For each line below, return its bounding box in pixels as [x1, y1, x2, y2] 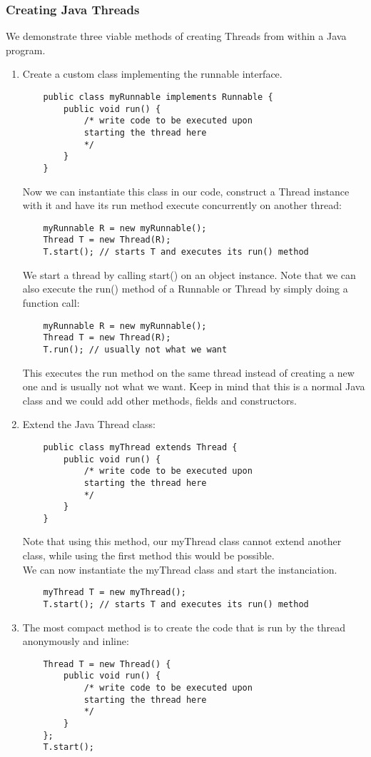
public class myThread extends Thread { [43, 442, 238, 452]
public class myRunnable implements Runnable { [43, 92, 273, 102]
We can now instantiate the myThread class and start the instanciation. [22, 562, 337, 576]
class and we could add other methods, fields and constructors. [22, 392, 297, 407]
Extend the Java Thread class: [22, 417, 156, 432]
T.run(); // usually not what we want [43, 344, 228, 355]
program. [6, 42, 46, 57]
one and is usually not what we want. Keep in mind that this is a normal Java [22, 379, 365, 394]
